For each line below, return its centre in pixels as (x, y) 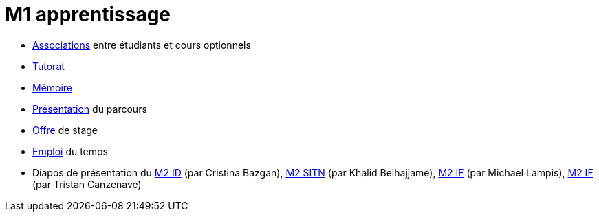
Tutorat (48, 66)
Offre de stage (65, 130)
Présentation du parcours (90, 108)
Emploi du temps (70, 151)
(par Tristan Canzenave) (87, 184)
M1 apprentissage (88, 14)
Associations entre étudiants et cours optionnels (142, 45)
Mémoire (53, 87)
